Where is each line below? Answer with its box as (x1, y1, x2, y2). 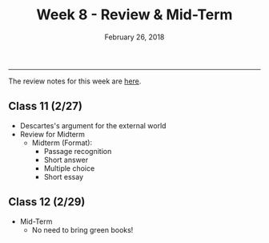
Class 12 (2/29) (8, 195, 86, 209)
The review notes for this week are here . (8, 76, 142, 86)
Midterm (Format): (31, 138, 93, 148)
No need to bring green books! (31, 225, 134, 234)
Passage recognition (43, 146, 112, 156)
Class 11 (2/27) (8, 99, 82, 113)
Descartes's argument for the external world (19, 120, 167, 130)
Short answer (43, 155, 89, 164)
